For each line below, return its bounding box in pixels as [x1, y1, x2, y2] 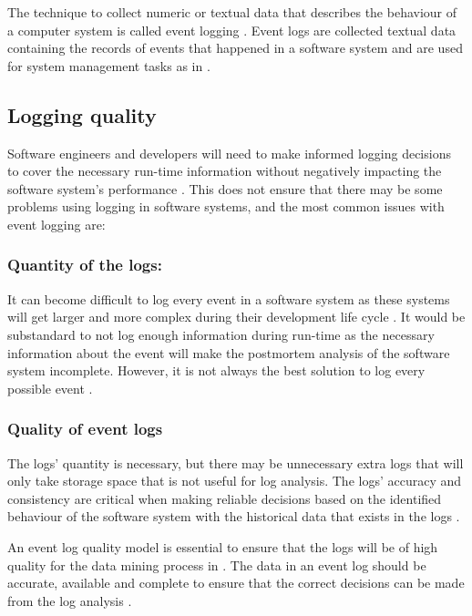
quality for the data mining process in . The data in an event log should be [7, 555, 426, 574]
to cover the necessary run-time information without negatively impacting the [7, 161, 442, 180]
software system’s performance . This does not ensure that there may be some [7, 179, 443, 198]
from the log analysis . [7, 590, 132, 610]
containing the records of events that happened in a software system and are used [7, 38, 463, 57]
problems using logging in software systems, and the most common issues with [7, 197, 445, 216]
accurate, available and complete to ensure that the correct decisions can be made [7, 573, 465, 592]
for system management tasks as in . [7, 56, 210, 75]
